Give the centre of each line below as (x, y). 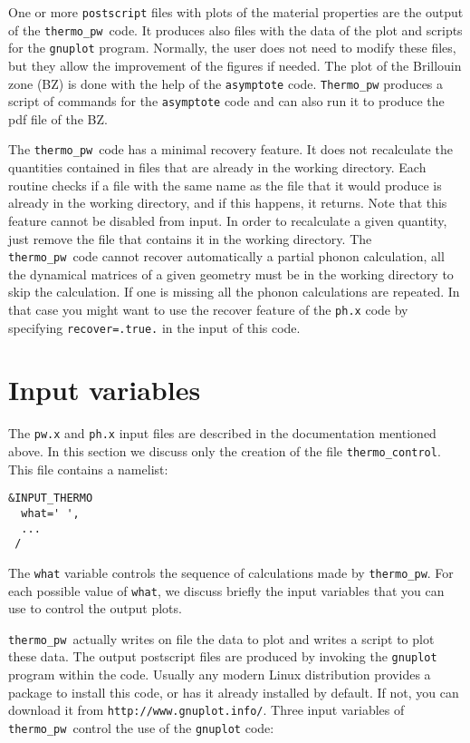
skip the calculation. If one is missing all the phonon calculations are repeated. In (234, 292)
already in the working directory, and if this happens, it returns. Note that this (228, 203)
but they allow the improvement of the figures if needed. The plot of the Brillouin (235, 65)
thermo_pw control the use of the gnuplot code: (141, 727)
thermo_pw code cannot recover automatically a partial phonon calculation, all (226, 256)
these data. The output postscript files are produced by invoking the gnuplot (223, 656)
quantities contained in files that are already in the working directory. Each (217, 167)
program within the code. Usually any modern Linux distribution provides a (220, 675)
